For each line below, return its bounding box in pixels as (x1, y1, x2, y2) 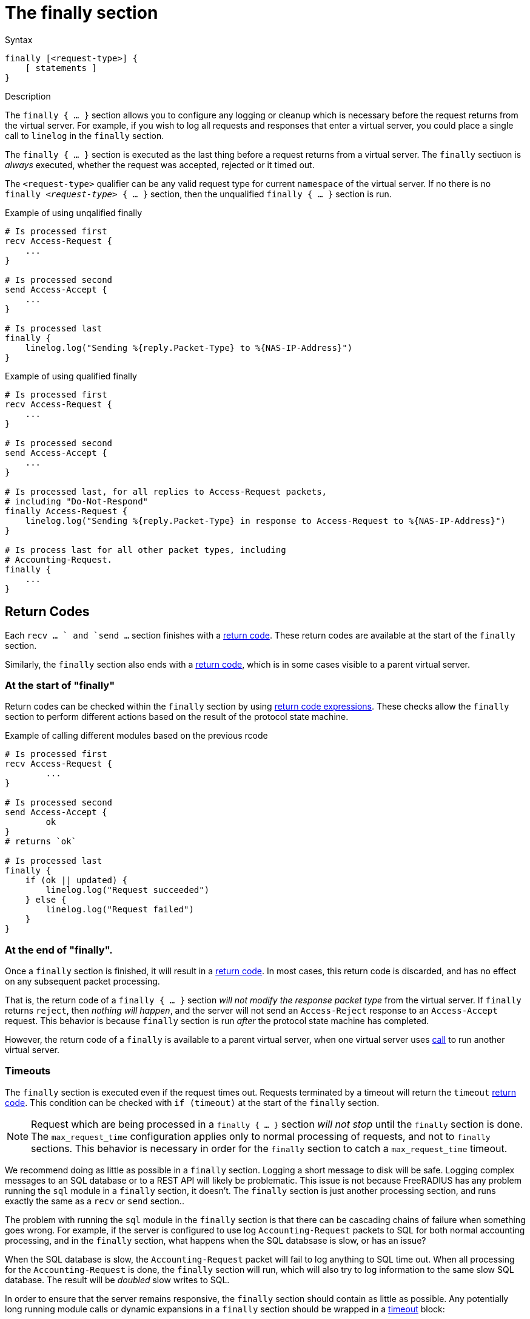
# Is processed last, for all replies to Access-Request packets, (5, 486, 327, 497)
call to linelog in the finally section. (5, 130, 164, 141)
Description (5, 90, 51, 101)
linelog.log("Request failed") (45, 904, 194, 915)
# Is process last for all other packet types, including (5, 544, 286, 555)
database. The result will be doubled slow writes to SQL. (5, 1274, 230, 1285)
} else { (25, 895, 67, 905)
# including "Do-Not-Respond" (5, 496, 149, 506)
